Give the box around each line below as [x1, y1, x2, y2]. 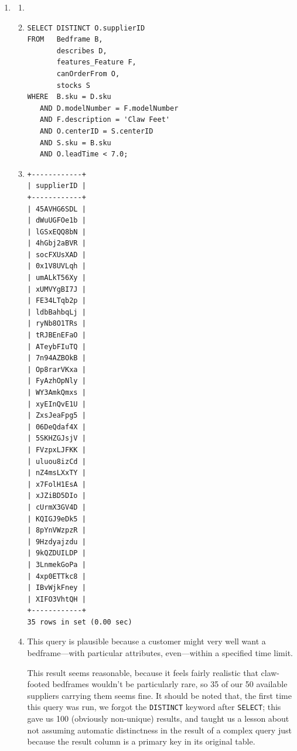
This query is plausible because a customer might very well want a [27, 635, 266, 647]
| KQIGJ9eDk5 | [27, 514, 86, 523]
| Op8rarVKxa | [27, 365, 86, 374]
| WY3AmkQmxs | [27, 388, 86, 397]
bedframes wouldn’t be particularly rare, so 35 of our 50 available [52, 678, 288, 690]
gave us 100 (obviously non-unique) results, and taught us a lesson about [27, 712, 289, 725]
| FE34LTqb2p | [27, 296, 86, 305]
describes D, [56, 46, 107, 55]
